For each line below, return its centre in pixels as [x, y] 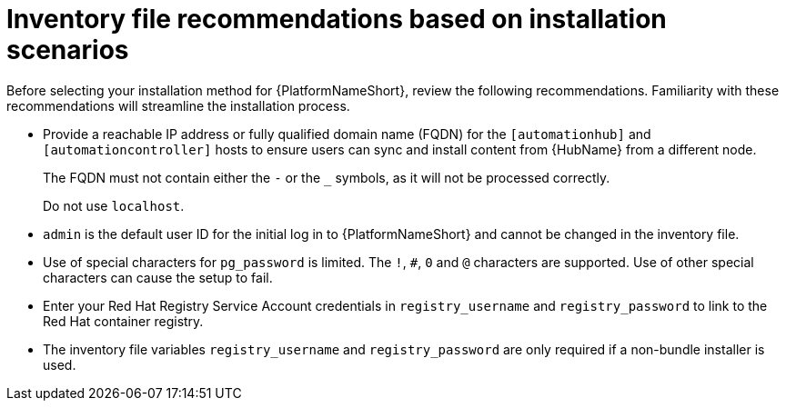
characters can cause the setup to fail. [158, 277]
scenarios [68, 50]
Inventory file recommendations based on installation [337, 19]
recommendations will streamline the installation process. [178, 105]
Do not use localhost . [114, 205]
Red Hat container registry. [123, 321]
